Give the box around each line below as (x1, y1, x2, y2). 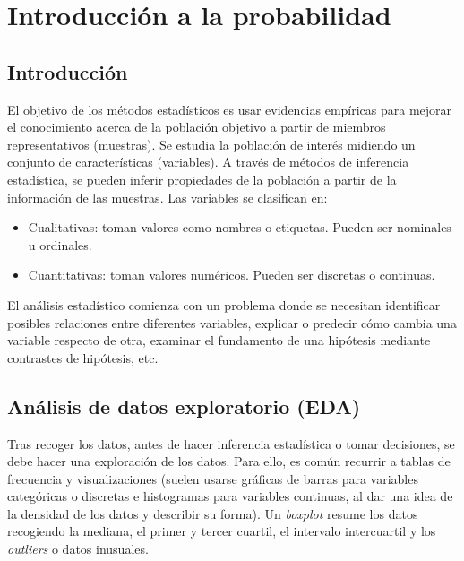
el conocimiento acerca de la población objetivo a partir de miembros (7, 117, 386, 136)
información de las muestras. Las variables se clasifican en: (7, 187, 328, 206)
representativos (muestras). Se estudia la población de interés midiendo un (7, 134, 416, 153)
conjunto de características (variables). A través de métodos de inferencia (7, 152, 409, 171)
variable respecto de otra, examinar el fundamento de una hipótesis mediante (7, 331, 431, 350)
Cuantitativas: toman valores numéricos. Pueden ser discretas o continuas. (28, 265, 435, 284)
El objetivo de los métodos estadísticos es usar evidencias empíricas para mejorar (7, 99, 452, 118)
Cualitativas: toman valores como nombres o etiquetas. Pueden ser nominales (28, 218, 451, 237)
